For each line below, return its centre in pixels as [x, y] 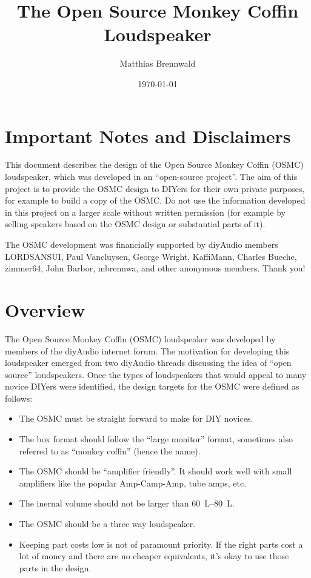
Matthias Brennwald [158, 63]
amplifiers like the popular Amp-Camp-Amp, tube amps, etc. [133, 483]
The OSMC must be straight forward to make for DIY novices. [136, 418]
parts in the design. [55, 567]
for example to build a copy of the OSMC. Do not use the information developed [155, 200]
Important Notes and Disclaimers [148, 135]
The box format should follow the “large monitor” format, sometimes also [156, 439]
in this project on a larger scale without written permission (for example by [145, 212]
